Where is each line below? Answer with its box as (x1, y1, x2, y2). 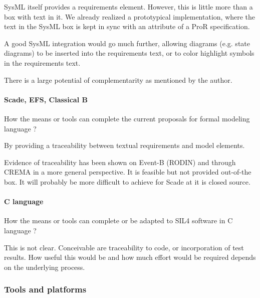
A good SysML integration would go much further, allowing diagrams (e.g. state (4, 38, 250, 48)
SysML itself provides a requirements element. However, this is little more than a (4, 2, 253, 12)
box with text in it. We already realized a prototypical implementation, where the (4, 11, 255, 22)
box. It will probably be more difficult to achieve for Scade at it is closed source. (4, 176, 250, 187)
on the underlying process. (4, 261, 85, 272)
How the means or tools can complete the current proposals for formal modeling (4, 113, 250, 123)
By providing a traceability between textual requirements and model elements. (4, 140, 245, 151)
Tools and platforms (4, 283, 87, 295)
